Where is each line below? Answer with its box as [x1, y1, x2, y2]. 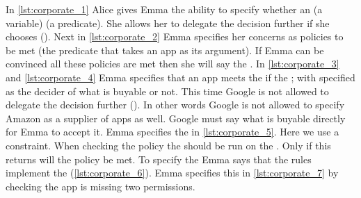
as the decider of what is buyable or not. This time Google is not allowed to [6, 83, 329, 98]
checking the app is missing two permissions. [6, 179, 195, 193]
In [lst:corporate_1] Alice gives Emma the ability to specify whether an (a [6, 2, 323, 16]
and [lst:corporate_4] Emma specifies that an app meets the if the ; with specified [6, 69, 355, 84]
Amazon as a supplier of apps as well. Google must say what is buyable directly [6, 110, 346, 125]
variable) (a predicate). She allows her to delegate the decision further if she [6, 15, 330, 30]
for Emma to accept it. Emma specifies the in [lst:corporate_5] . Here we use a [6, 124, 339, 139]
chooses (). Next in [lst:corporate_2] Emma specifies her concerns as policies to [6, 29, 344, 44]
